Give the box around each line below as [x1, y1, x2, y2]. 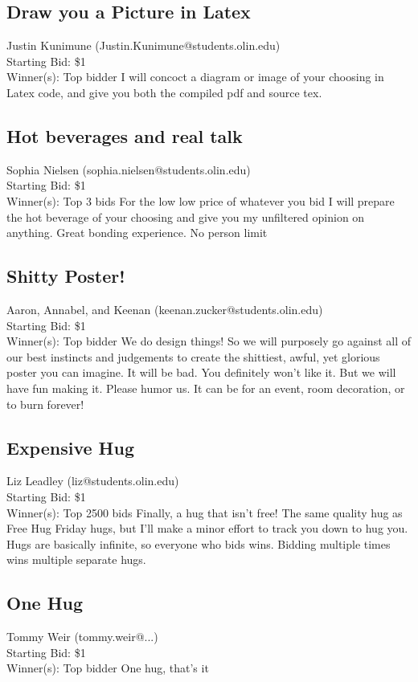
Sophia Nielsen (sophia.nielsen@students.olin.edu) [6, 161, 251, 178]
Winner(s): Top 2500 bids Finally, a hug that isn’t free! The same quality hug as [6, 504, 403, 521]
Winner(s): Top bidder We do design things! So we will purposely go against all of [6, 333, 411, 349]
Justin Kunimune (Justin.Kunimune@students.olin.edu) [6, 37, 281, 54]
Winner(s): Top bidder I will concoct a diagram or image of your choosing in [6, 68, 384, 85]
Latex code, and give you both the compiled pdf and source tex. [6, 84, 322, 100]
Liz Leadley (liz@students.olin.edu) [6, 472, 179, 489]
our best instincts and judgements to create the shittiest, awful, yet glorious [6, 348, 380, 365]
